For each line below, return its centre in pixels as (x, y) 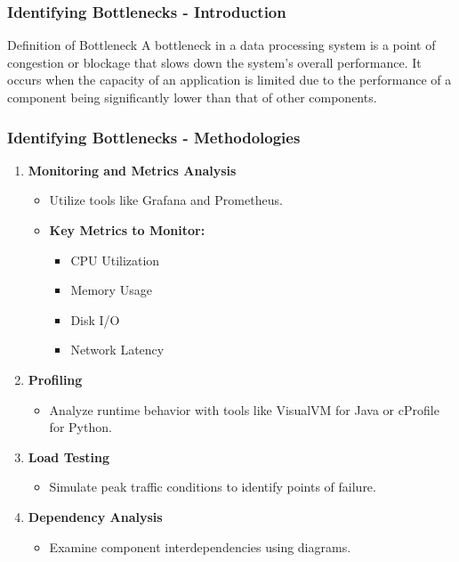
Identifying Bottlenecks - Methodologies (154, 137)
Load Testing (68, 456)
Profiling (55, 379)
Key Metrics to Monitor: (127, 230)
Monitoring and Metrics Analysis (132, 170)
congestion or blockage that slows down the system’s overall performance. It (214, 62)
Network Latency (117, 350)
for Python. (81, 427)
